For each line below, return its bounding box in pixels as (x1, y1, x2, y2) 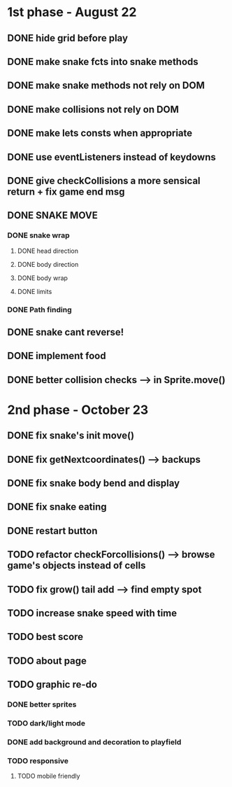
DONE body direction (17, 260, 79, 268)
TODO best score (7, 631, 84, 643)
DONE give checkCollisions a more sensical (7, 174, 201, 186)
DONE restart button (7, 524, 98, 536)
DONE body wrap (17, 274, 68, 282)
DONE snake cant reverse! (7, 326, 124, 338)
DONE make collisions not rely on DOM (7, 103, 180, 116)
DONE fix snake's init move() (7, 430, 135, 442)
